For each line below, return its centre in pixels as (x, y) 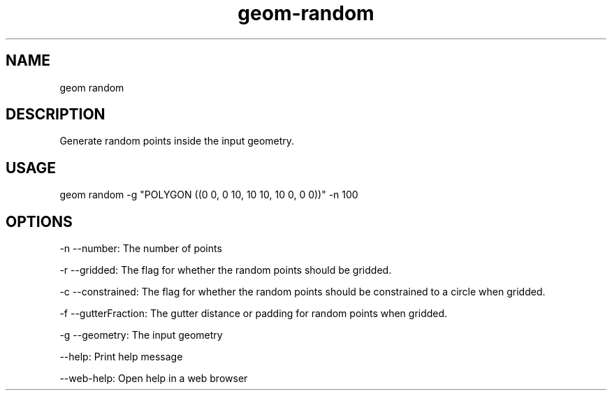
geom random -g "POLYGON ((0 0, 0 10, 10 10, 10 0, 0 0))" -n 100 (209, 195)
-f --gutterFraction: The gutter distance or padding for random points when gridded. (254, 314)
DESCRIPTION (56, 115)
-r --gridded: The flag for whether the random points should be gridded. (226, 270)
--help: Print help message (121, 357)
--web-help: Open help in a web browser (154, 379)
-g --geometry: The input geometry (141, 335)
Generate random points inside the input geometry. (177, 141)
